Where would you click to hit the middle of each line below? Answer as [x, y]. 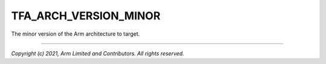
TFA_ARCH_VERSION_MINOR [86, 16]
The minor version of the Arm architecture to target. [75, 34]
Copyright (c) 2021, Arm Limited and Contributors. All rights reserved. [97, 53]
